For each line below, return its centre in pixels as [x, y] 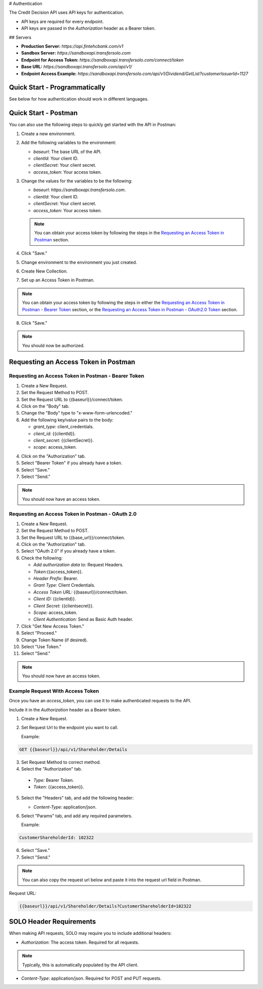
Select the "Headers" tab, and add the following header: [77, 798]
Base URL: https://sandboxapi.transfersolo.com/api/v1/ [77, 67]
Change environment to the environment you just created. [79, 262]
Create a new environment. [48, 134]
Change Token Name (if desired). [55, 640]
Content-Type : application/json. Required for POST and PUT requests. [91, 978]
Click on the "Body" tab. [46, 406]
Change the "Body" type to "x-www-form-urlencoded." [77, 413]
